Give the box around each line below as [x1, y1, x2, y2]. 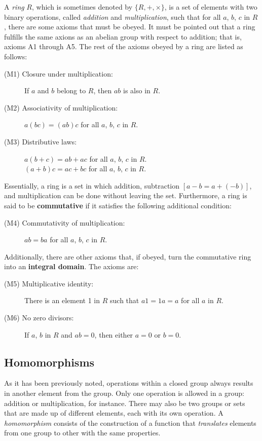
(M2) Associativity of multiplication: [4, 102, 118, 113]
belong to [56, 85, 86, 96]
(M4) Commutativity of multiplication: [4, 217, 125, 228]
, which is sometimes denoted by [32, 2, 133, 12]
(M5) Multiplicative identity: [4, 278, 94, 288]
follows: [4, 51, 27, 61]
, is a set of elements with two [164, 2, 257, 12]
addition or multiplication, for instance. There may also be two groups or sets [4, 397, 245, 408]
